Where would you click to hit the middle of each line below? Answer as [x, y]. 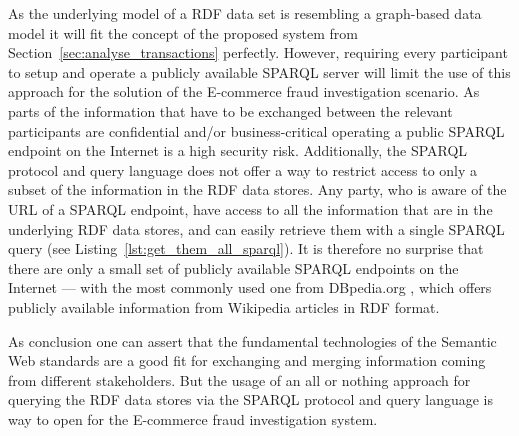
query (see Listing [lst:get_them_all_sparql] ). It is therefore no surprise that [246, 248]
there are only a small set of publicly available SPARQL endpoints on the [233, 267]
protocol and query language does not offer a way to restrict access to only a [243, 169]
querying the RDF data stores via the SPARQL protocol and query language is [250, 399]
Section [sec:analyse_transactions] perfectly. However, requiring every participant [258, 52]
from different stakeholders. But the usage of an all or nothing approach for [239, 379]
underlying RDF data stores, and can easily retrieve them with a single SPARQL [256, 228]
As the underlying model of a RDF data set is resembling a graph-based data [245, 13]
